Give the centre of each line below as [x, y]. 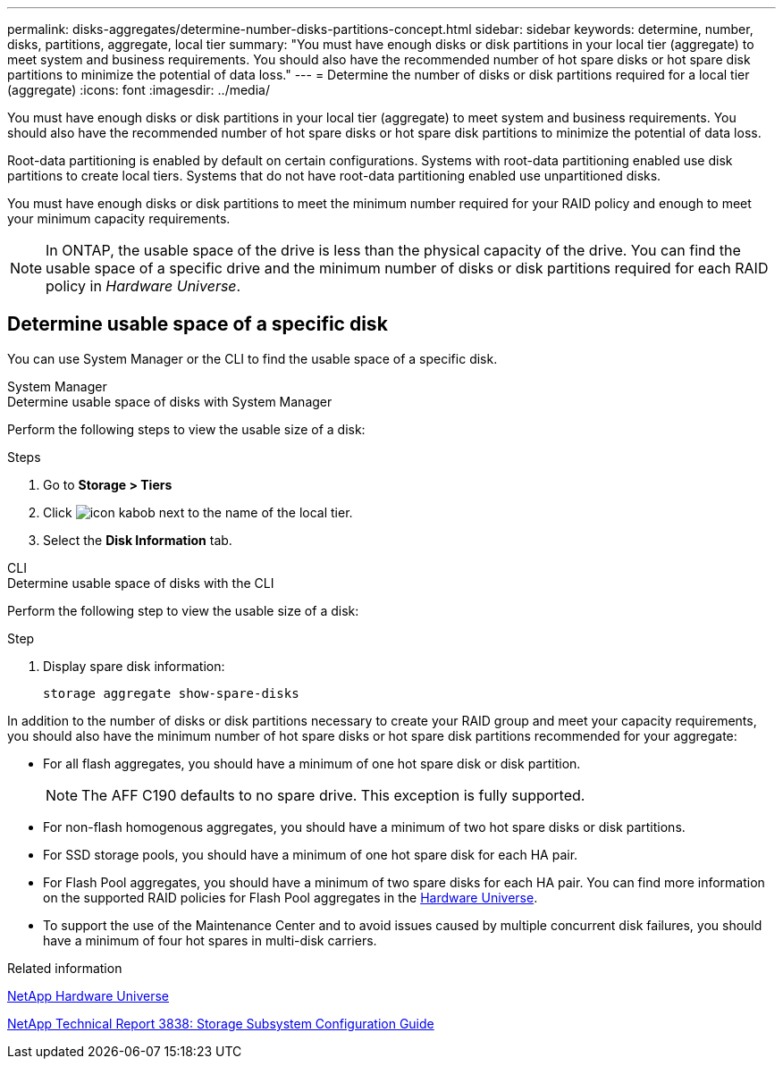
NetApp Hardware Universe [88, 995]
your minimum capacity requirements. [119, 218]
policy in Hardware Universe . [143, 286]
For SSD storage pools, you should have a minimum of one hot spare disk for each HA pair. [311, 854]
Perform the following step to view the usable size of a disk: [183, 610]
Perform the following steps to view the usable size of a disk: [186, 429]
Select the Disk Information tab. [138, 540]
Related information [65, 968]
